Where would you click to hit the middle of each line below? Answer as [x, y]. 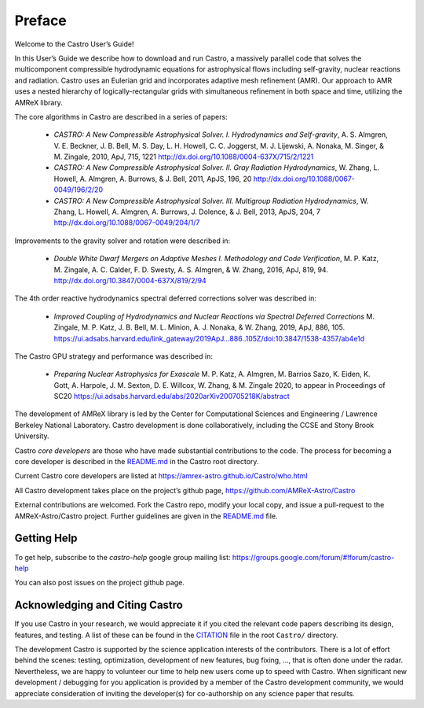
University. [32, 436]
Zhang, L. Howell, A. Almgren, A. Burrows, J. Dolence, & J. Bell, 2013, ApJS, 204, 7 [187, 212]
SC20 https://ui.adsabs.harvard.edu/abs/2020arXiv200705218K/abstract [172, 396]
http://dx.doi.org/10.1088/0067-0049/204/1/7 [127, 223]
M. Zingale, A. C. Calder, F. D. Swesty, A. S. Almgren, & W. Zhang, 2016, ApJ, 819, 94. [191, 269]
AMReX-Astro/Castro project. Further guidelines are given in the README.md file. [146, 516]
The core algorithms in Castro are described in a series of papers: [121, 116]
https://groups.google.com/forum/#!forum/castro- [313, 557]
